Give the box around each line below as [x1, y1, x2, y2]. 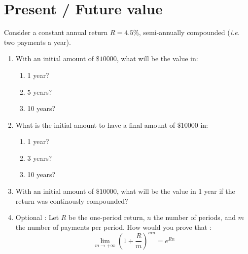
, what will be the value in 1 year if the [116, 186, 235, 196]
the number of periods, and [153, 212, 236, 222]
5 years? [27, 86, 52, 97]
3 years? [27, 152, 52, 163]
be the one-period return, [69, 212, 145, 222]
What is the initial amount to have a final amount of [15, 119, 176, 130]
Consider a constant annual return [4, 27, 108, 37]
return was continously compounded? [15, 195, 128, 206]
